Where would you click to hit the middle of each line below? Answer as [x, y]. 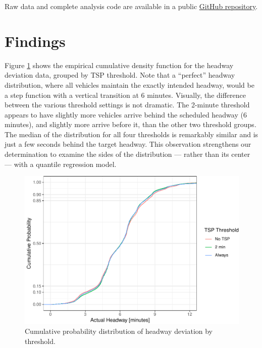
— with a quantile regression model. [61, 164]
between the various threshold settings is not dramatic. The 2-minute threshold [127, 105]
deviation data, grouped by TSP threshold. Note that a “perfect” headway [120, 75]
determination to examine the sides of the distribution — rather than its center [127, 154]
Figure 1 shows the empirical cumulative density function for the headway [119, 65]
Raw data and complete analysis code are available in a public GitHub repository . [131, 6]
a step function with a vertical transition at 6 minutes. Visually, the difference [125, 95]
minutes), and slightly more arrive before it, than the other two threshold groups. [130, 124]
